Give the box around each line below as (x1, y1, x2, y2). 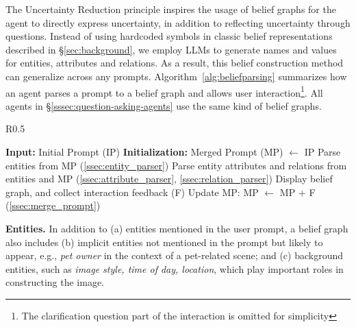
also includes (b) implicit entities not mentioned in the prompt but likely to (5, 234, 323, 249)
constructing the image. (5, 275, 105, 289)
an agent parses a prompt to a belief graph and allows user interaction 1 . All (5, 83, 323, 99)
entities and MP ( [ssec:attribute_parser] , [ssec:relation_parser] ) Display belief (5, 171, 333, 186)
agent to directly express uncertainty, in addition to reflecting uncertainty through (5, 15, 351, 29)
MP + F (279, 184, 316, 199)
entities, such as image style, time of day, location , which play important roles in (5, 261, 344, 276)
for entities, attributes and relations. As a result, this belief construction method (5, 56, 344, 70)
